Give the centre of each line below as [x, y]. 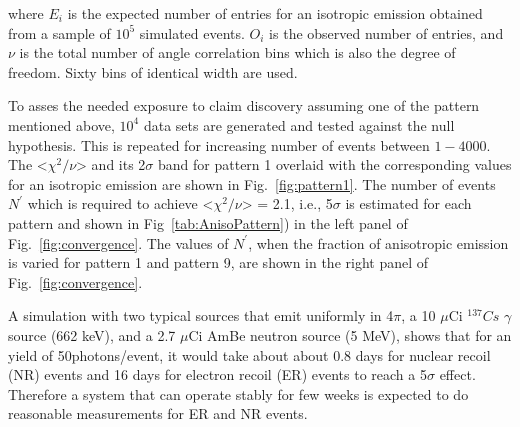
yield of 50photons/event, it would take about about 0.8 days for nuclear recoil [249, 354]
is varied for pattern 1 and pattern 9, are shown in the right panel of [218, 262]
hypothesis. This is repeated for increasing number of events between [219, 144]
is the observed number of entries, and [386, 32]
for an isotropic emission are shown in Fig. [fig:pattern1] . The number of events [252, 183]
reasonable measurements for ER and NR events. [158, 413]
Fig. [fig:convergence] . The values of [118, 242]
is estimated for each [408, 203]
